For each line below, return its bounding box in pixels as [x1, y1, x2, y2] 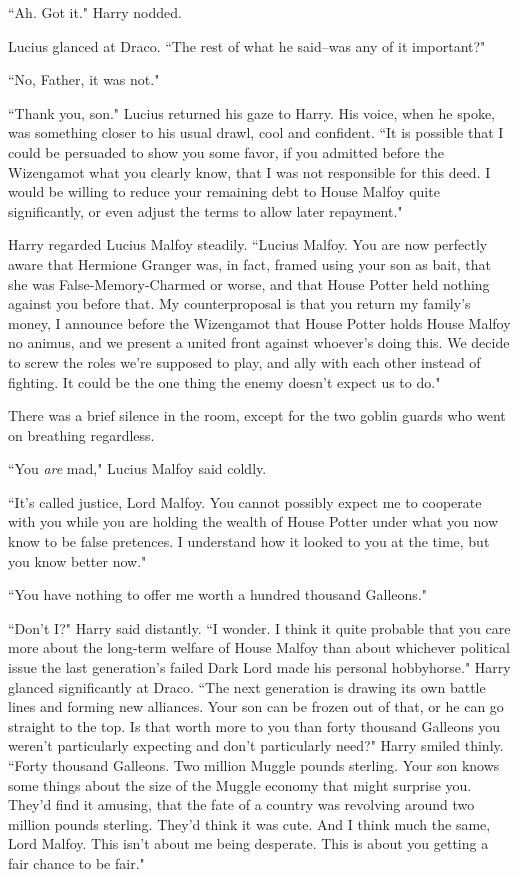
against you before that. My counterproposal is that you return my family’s [8, 293, 471, 314]
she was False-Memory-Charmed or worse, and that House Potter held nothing [8, 273, 490, 294]
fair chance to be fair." [8, 852, 145, 873]
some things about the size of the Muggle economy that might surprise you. [8, 774, 472, 795]
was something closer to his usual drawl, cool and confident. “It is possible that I [8, 122, 504, 143]
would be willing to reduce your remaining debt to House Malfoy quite [8, 181, 440, 202]
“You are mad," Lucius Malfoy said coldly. [8, 458, 267, 479]
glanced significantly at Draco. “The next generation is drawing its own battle [8, 676, 486, 697]
